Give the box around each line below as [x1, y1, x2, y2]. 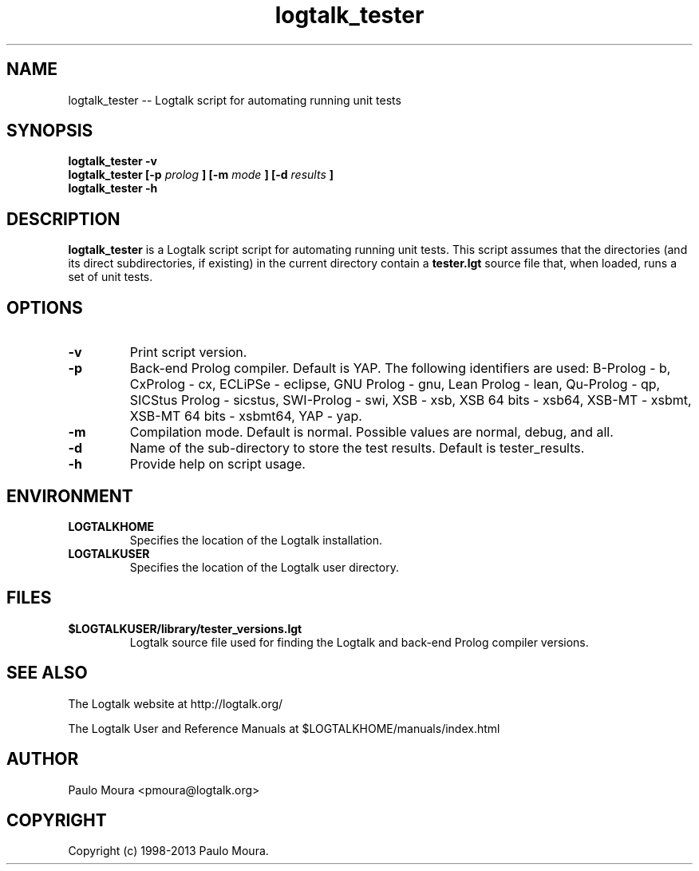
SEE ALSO [6, 663, 88, 683]
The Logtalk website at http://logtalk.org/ [68, 696, 283, 711]
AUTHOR [6, 749, 79, 770]
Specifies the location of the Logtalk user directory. [129, 560, 399, 574]
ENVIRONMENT [6, 485, 133, 506]
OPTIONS [6, 297, 83, 318]
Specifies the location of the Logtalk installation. [129, 532, 383, 547]
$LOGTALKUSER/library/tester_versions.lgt [68, 621, 302, 635]
